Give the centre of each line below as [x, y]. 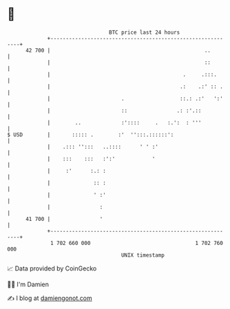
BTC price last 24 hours [145, 32]
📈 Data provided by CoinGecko [52, 268]
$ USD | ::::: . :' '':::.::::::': [91, 135]
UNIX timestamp [143, 255]
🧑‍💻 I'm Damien [28, 284]
